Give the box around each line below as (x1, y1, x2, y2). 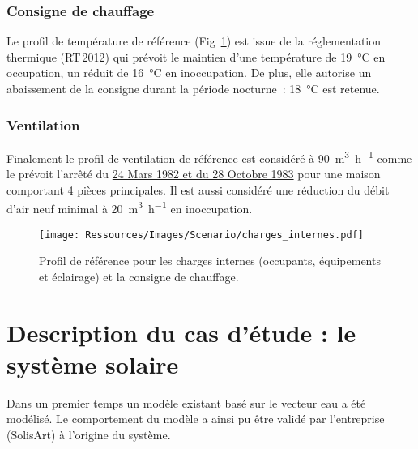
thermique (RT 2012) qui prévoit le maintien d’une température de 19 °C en (6, 48, 386, 65)
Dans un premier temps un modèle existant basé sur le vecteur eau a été (6, 394, 366, 411)
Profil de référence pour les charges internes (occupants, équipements (39, 252, 381, 269)
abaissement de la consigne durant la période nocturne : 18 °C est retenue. (6, 80, 380, 96)
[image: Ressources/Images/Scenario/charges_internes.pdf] (39, 229, 364, 241)
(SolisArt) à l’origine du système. (6, 425, 171, 443)
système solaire (6, 347, 179, 380)
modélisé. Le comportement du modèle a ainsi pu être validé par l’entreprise (6, 410, 385, 427)
